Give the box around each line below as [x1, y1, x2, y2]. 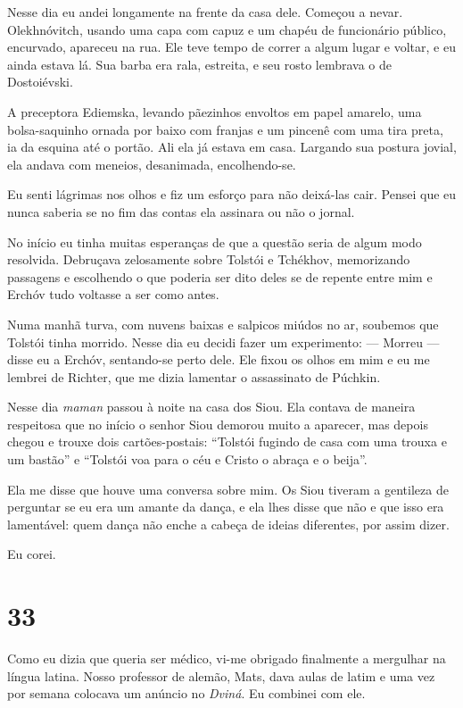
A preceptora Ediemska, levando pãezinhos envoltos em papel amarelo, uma [7, 102, 422, 121]
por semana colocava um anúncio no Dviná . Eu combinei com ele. [7, 684, 366, 703]
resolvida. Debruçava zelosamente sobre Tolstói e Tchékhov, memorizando [7, 250, 410, 269]
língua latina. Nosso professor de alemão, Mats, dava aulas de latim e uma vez [7, 666, 435, 685]
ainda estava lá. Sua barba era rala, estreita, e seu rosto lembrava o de [7, 54, 393, 73]
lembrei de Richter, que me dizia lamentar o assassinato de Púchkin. [7, 367, 381, 386]
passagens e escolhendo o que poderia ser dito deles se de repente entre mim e [7, 267, 433, 286]
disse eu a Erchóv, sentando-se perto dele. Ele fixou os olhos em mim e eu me [7, 350, 430, 369]
